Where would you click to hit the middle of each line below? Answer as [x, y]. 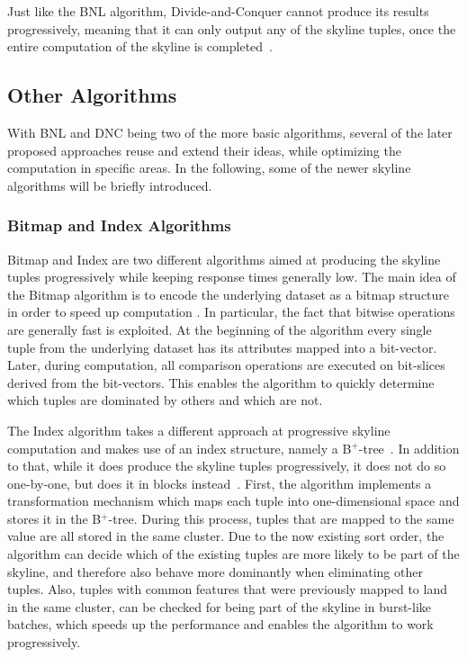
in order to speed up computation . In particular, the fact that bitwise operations [231, 312]
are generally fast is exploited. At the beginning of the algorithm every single [220, 329]
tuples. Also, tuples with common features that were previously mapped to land [227, 589]
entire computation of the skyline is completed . [140, 46]
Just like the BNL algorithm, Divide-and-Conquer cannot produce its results [218, 11]
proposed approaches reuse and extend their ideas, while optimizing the [204, 150]
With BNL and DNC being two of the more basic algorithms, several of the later [230, 132]
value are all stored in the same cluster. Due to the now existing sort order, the [226, 536]
